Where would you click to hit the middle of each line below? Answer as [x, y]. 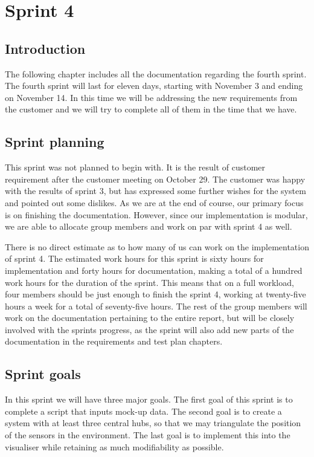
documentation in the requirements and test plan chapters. [114, 341]
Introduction [45, 48]
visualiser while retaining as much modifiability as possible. [114, 446]
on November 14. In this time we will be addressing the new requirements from [151, 97]
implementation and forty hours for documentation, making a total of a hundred [154, 270]
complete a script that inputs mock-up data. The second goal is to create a [143, 411]
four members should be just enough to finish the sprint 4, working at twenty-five [155, 294]
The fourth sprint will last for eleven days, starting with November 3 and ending [154, 86]
